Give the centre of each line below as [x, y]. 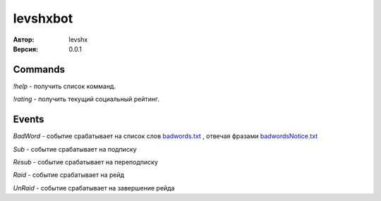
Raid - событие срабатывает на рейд [69, 175]
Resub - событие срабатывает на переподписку [86, 162]
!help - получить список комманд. [65, 86]
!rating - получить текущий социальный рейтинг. [86, 99]
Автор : [24, 39]
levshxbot [43, 18]
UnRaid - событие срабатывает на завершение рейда [94, 188]
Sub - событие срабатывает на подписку [75, 149]
